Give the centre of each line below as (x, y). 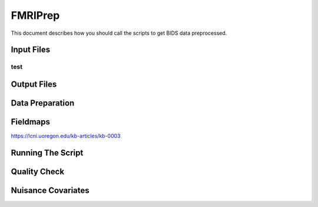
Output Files (34, 84)
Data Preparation (43, 103)
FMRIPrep (35, 15)
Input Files (30, 50)
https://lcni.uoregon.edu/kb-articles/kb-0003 (66, 136)
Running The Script (47, 152)
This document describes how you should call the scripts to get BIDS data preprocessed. (119, 33)
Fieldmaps (30, 122)
